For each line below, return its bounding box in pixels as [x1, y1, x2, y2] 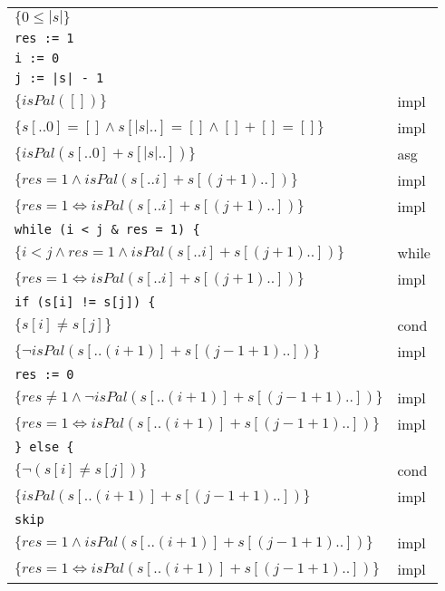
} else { [15, 440, 74, 454]
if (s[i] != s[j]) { [15, 295, 156, 309]
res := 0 [15, 367, 74, 382]
